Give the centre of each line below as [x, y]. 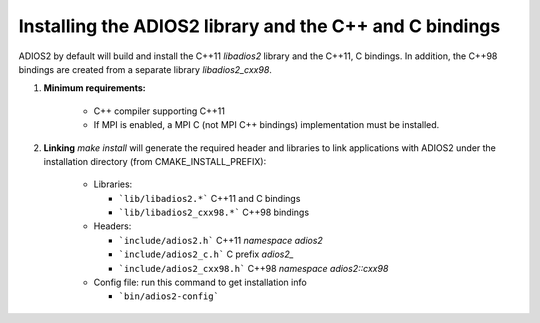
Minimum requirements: [95, 88]
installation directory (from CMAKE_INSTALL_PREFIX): [155, 161]
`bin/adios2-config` [169, 296]
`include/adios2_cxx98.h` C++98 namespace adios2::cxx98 [253, 268]
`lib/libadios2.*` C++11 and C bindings [209, 198]
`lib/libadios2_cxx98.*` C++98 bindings [214, 212]
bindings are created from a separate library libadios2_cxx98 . [145, 69]
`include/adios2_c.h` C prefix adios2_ [206, 254]
